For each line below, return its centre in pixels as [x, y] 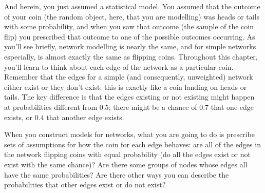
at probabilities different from [51, 107]
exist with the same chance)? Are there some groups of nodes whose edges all [126, 164]
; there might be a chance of [153, 107]
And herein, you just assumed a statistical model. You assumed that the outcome [132, 6]
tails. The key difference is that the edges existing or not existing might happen [129, 97]
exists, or [18, 117]
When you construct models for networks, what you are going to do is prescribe [129, 134]
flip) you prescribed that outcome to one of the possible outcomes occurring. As [130, 36]
